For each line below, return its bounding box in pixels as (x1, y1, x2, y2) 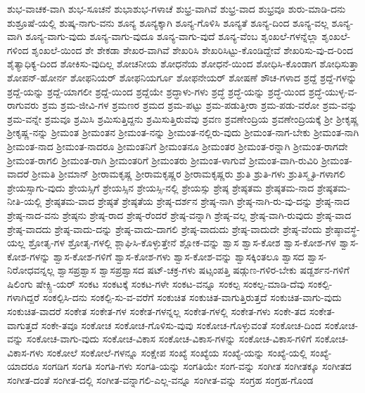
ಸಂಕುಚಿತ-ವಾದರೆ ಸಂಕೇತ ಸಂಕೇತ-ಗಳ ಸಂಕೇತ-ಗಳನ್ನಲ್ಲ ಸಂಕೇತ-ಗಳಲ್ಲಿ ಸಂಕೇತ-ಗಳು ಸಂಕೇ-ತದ (7, 304, 306, 319)
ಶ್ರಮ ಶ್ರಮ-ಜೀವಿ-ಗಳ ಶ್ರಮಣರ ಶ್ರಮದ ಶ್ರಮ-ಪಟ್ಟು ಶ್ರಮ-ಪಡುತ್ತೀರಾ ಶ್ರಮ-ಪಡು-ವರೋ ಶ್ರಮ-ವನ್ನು (41, 98, 358, 112)
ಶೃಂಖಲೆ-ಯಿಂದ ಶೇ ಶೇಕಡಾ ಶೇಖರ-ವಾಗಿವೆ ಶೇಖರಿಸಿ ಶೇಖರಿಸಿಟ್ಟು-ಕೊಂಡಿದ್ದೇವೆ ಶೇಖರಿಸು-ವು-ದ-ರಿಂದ (32, 42, 353, 57)
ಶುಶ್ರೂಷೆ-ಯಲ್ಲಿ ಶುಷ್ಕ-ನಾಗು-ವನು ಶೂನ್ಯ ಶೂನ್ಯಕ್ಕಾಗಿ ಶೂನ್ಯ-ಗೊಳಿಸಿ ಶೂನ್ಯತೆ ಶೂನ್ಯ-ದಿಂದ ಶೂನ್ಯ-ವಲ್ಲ (7, 15, 328, 29)
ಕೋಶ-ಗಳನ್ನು (7, 248, 51, 263)
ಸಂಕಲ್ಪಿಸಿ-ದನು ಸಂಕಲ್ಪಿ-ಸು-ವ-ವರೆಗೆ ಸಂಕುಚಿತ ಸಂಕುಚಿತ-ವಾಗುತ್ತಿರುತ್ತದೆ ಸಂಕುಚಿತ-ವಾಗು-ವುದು (42, 290, 342, 305)
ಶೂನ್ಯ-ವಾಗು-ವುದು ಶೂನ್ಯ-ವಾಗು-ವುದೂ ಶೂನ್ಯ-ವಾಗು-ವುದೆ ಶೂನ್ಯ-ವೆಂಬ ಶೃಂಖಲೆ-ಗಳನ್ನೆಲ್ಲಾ (25, 29, 319, 44)
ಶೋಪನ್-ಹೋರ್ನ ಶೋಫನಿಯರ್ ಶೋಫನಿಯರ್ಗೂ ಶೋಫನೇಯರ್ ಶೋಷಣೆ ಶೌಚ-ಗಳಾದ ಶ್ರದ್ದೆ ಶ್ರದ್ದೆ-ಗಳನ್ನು (7, 69, 357, 84)
